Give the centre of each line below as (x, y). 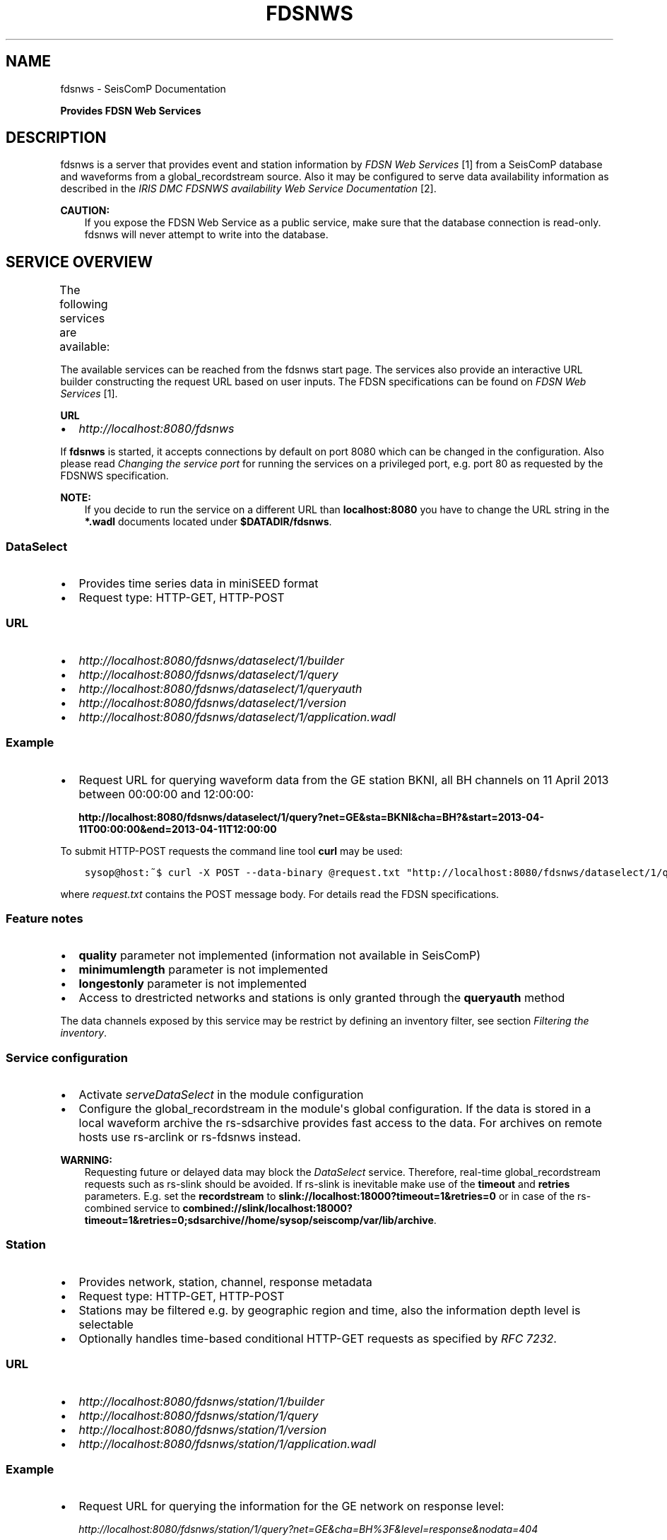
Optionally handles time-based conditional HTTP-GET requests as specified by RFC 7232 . (318, 1338)
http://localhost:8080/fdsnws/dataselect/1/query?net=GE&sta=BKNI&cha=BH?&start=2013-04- (312, 817)
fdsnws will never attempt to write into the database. (206, 235)
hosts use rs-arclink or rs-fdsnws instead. (190, 1137)
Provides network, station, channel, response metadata (225, 1282)
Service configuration (67, 1057)
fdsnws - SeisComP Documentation (143, 88)
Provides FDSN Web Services (131, 110)
